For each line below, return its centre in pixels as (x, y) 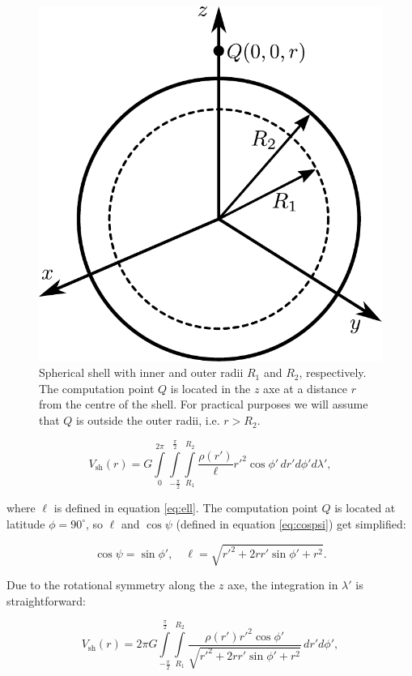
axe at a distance (305, 388)
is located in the (210, 388)
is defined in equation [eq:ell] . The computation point (186, 508)
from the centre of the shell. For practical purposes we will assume (204, 404)
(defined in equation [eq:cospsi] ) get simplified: (291, 523)
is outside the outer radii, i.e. (148, 420)
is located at (365, 508)
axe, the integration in (283, 584)
